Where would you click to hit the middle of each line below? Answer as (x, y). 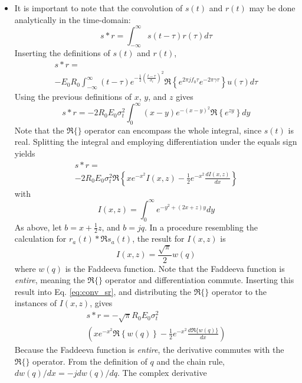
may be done (272, 8)
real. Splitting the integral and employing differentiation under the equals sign (156, 142)
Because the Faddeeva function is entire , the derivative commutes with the (149, 349)
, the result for (158, 238)
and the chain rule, (191, 361)
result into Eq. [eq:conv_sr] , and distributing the (103, 291)
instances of (36, 303)
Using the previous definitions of (73, 96)
